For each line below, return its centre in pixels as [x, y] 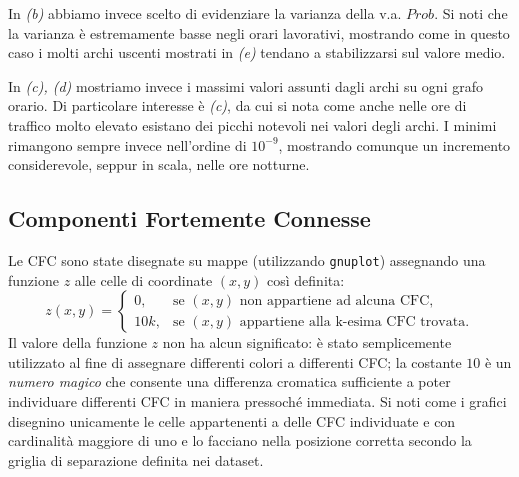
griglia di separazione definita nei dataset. [136, 459]
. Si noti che [471, 13]
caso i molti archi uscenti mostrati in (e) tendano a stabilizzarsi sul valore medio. [257, 52]
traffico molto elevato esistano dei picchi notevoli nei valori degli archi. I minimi [252, 124]
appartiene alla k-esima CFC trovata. [354, 321]
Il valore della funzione [77, 342]
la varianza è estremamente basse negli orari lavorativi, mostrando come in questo [259, 32]
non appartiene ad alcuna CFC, [336, 300]
